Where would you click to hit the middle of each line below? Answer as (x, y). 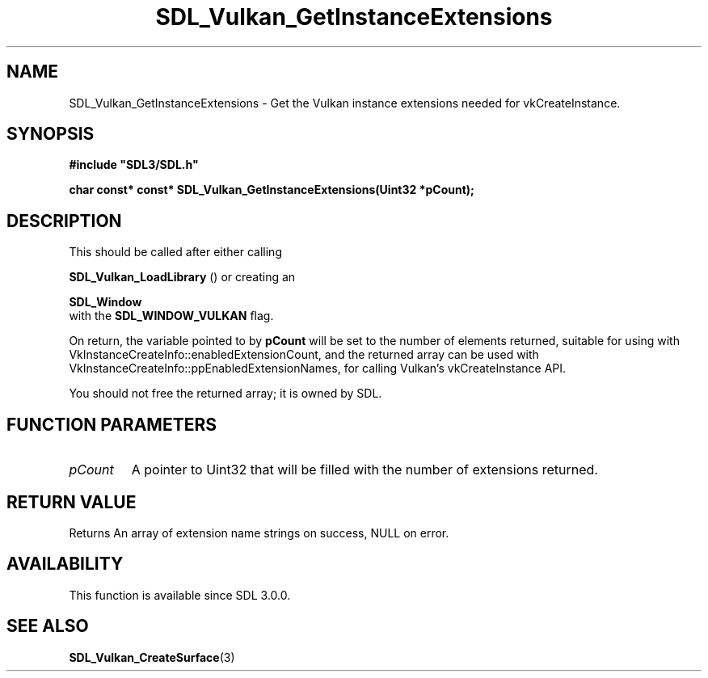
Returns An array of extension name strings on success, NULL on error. (259, 533)
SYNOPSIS (51, 134)
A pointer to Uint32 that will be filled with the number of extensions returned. (365, 470)
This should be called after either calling (175, 252)
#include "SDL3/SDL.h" (134, 165)
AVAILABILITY (65, 564)
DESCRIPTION (64, 221)
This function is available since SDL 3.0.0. (180, 595)
